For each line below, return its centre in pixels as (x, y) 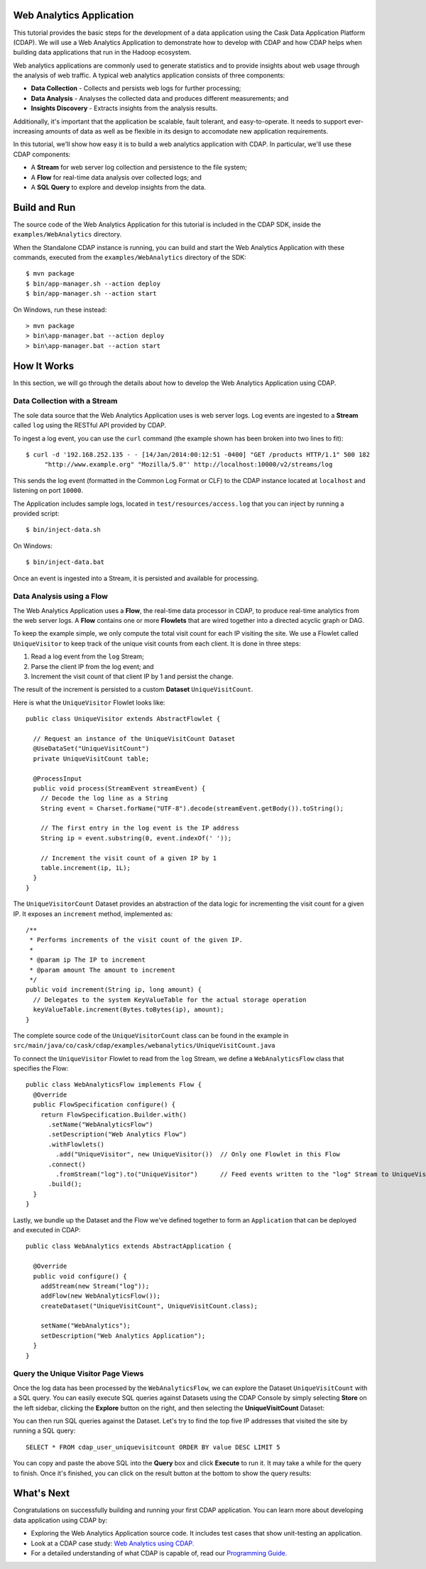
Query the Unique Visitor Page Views (78, 1374)
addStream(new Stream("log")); (95, 1286)
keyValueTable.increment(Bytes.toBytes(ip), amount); (129, 1010)
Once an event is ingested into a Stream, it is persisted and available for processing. (136, 578)
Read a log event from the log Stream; (88, 656)
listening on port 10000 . (48, 491)
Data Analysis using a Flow (61, 597)
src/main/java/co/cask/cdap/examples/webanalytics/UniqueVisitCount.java (144, 1046)
